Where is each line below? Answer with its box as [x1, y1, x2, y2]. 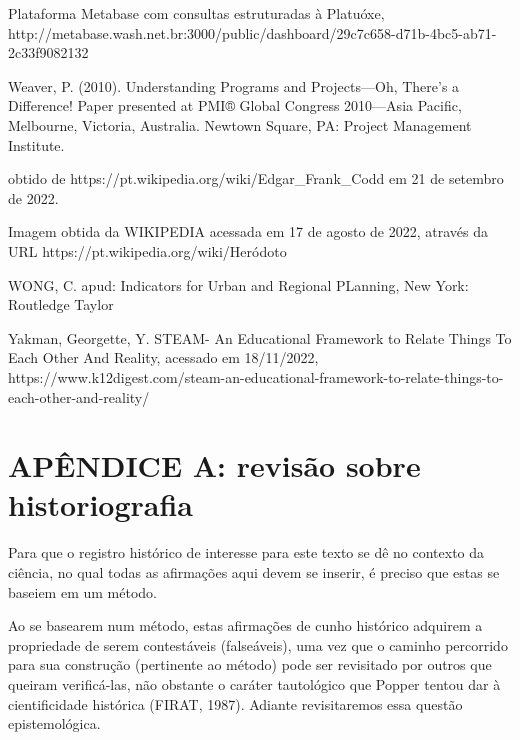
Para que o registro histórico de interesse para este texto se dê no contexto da [8, 542, 485, 563]
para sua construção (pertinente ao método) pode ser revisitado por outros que [8, 654, 492, 675]
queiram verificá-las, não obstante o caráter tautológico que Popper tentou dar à [8, 673, 501, 694]
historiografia [8, 484, 194, 525]
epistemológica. [8, 713, 101, 734]
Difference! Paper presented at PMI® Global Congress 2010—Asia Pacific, [8, 95, 462, 116]
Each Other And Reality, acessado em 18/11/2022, [8, 347, 319, 368]
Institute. [8, 134, 65, 155]
